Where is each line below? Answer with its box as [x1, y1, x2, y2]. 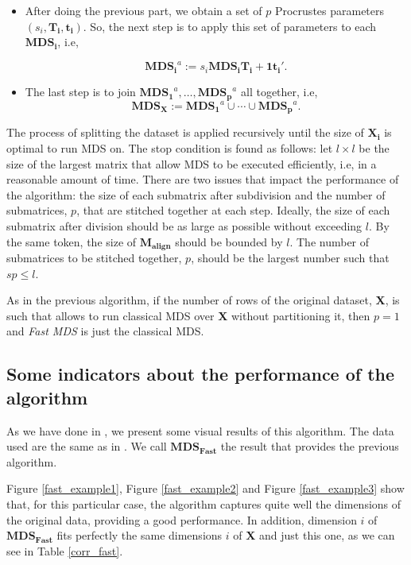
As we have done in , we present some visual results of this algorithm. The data [6, 422, 394, 439]
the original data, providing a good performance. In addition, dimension [6, 511, 357, 528]
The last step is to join [25, 83, 136, 100]
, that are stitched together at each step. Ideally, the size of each [76, 202, 390, 219]
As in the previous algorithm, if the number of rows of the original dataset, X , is [6, 292, 400, 308]
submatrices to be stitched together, [6, 250, 182, 266]
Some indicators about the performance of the [6, 362, 395, 386]
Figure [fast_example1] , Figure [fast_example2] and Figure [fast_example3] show [6, 480, 405, 497]
